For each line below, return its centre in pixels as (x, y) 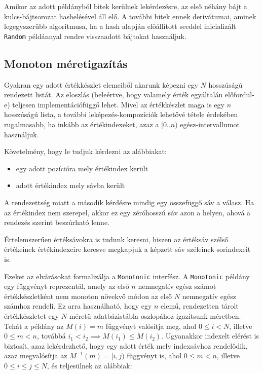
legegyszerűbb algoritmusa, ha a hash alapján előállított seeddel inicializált (120, 26)
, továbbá (51, 336)
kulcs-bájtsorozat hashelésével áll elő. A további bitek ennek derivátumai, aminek (130, 16)
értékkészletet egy (32, 315)
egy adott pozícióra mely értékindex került (82, 168)
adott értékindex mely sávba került (70, 185)
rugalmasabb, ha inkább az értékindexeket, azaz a (82, 124)
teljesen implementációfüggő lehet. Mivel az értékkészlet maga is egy (118, 104)
